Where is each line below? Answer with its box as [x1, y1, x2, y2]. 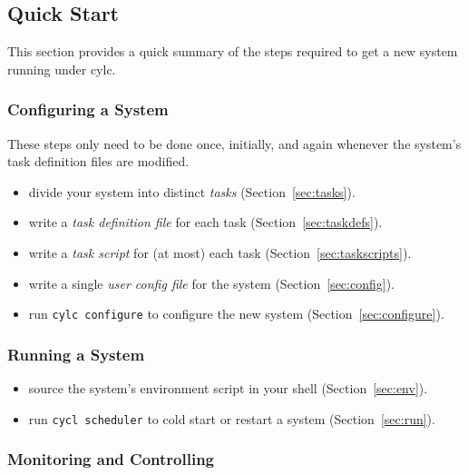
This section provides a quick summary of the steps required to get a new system [7, 42, 458, 61]
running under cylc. [7, 59, 116, 78]
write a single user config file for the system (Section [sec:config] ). [28, 273, 395, 292]
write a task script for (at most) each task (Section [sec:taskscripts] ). [28, 242, 412, 262]
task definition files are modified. [7, 152, 190, 171]
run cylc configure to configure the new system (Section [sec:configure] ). [28, 304, 444, 323]
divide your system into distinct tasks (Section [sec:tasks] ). [28, 182, 356, 201]
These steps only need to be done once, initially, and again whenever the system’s [7, 134, 462, 153]
